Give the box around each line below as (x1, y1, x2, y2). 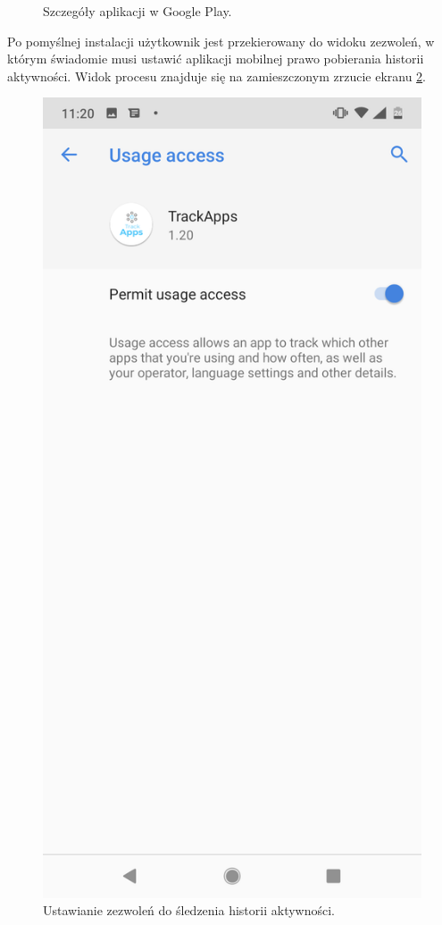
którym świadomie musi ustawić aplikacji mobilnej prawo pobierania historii (7, 49, 424, 68)
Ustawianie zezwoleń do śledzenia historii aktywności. (43, 901, 335, 920)
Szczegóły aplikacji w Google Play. (43, 2, 232, 20)
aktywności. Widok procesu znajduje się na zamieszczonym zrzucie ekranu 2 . (7, 66, 427, 85)
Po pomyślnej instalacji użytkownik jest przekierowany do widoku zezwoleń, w (7, 31, 435, 50)
